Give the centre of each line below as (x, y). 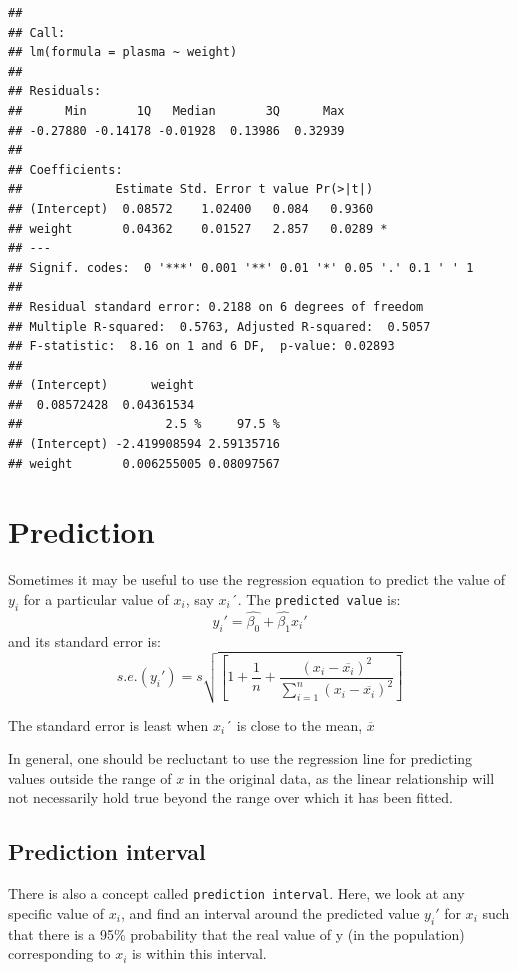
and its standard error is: (84, 640)
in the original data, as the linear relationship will (341, 777)
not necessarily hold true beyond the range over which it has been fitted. (230, 797)
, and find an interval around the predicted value (270, 912)
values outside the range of (90, 777)
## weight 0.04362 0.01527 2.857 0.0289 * (198, 228)
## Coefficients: (65, 169)
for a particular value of (96, 598)
